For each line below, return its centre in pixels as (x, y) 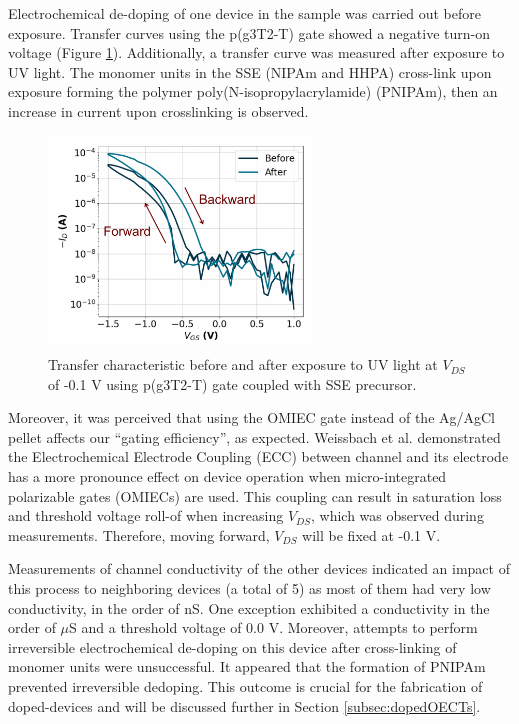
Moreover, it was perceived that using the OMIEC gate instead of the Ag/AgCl (252, 417)
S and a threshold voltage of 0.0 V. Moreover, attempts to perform (273, 627)
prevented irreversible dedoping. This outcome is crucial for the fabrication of (245, 686)
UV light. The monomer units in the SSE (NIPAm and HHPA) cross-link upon (250, 71)
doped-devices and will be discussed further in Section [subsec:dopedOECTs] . (244, 705)
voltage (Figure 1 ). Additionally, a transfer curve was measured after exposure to (256, 52)
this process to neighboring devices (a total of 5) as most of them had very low (249, 588)
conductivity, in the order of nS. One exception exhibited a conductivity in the (249, 607)
